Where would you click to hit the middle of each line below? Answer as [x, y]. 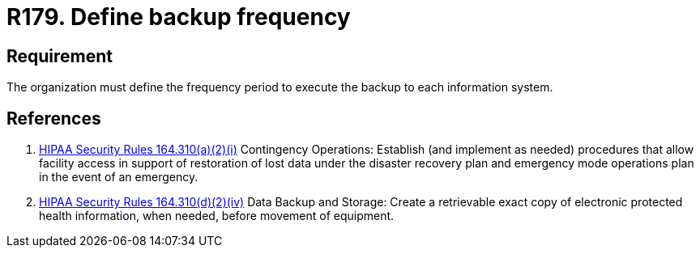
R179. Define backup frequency [179, 17]
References [54, 118]
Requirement [60, 56]
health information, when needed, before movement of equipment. [217, 216]
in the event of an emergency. [119, 177]
